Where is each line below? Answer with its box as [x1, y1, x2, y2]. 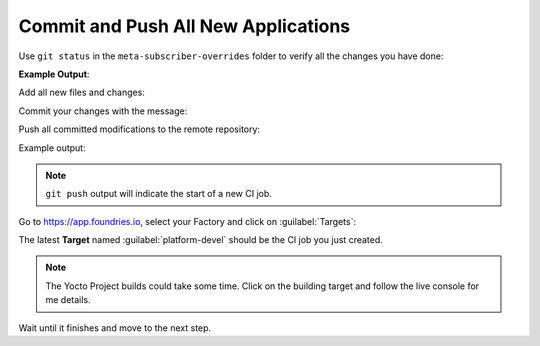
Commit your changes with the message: [18, 105, 188, 117]
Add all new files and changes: [18, 86, 145, 99]
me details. [45, 294, 91, 306]
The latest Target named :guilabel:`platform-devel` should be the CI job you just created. [18, 234, 384, 246]
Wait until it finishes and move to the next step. [18, 321, 212, 334]
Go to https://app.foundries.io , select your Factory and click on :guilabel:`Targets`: [18, 215, 357, 227]
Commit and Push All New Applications [18, 15, 351, 37]
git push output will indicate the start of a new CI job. [45, 188, 272, 200]
